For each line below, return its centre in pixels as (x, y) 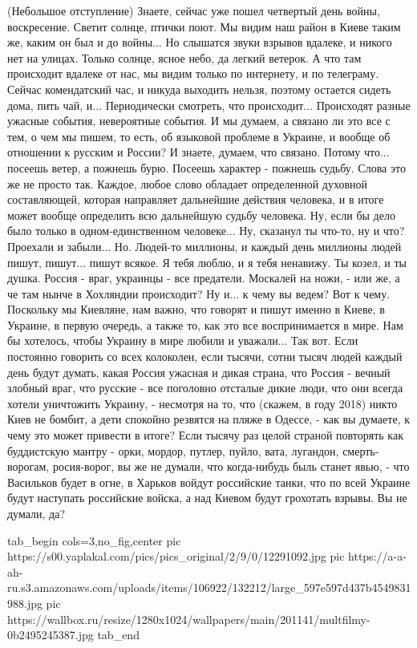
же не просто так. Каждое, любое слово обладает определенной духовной (188, 183)
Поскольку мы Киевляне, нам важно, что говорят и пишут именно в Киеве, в (196, 309)
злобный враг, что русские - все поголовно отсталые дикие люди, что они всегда (205, 388)
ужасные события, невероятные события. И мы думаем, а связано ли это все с (199, 121)
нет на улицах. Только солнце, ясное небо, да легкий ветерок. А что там (184, 57)
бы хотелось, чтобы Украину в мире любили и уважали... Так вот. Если (183, 340)
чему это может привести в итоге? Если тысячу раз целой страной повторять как (205, 435)
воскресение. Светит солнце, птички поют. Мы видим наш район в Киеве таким (204, 26)
